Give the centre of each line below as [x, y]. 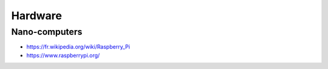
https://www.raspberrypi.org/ [63, 55]
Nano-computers [47, 32]
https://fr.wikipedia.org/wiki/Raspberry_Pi [78, 47]
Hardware [36, 16]
